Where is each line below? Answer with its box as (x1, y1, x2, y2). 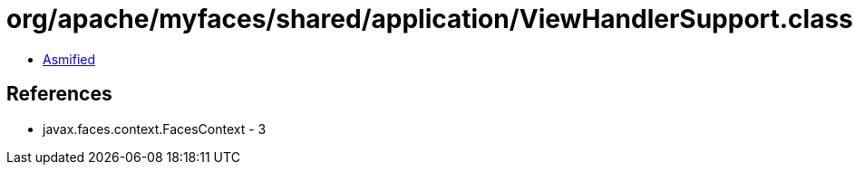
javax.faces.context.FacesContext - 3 (43, 120, 267, 137)
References (6, 82, 112, 106)
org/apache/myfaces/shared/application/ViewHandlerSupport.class (6, 4, 853, 34)
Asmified (43, 51, 96, 67)
